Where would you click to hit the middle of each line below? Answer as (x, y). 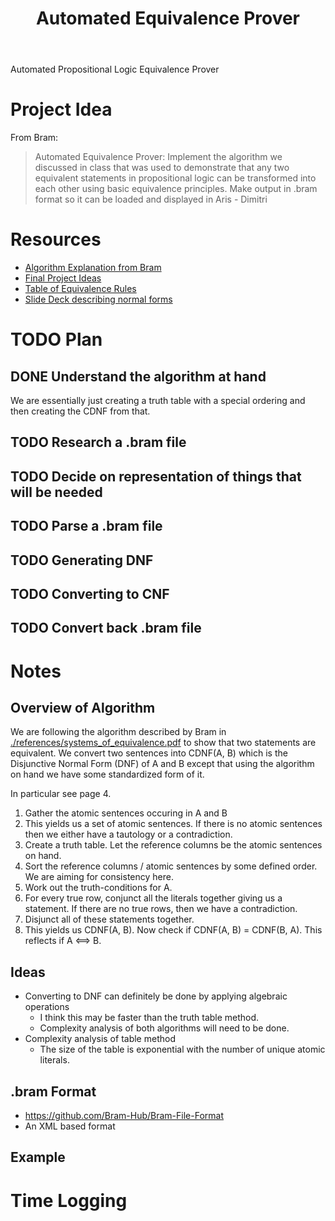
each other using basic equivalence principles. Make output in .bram (176, 189)
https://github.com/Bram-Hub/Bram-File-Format (124, 1116)
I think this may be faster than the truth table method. (149, 1018)
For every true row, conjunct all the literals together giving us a (153, 898)
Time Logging (69, 1200)
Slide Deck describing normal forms (98, 299)
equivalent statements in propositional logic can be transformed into (175, 178)
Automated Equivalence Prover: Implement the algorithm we (158, 157)
